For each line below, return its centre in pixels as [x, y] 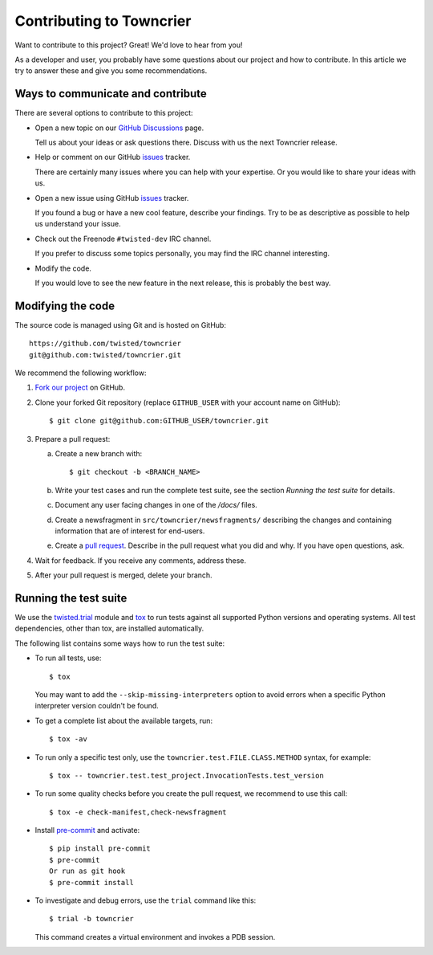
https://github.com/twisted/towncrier [105, 344]
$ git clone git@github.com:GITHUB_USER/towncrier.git [159, 421]
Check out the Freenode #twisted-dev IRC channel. [123, 239]
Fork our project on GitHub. [80, 388]
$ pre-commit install [91, 882]
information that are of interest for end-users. [130, 531]
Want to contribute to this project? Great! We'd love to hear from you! [129, 45]
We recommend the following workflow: [81, 373]
